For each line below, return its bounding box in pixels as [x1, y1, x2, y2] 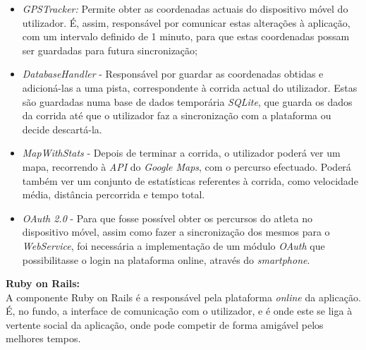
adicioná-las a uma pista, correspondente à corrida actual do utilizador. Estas [22, 80, 358, 95]
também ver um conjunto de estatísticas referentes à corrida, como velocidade [22, 173, 358, 188]
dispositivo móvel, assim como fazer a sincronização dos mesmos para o [22, 224, 330, 239]
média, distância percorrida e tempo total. [22, 187, 205, 202]
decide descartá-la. [22, 121, 102, 136]
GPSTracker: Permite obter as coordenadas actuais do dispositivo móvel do [22, 1, 348, 16]
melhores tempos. [6, 331, 81, 346]
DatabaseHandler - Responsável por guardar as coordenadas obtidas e [22, 66, 324, 81]
